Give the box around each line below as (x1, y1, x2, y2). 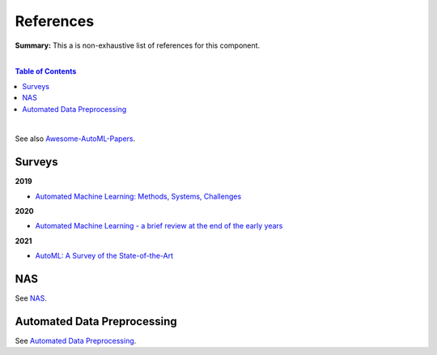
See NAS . (15, 293, 48, 303)
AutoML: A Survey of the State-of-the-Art (35, 251, 174, 261)
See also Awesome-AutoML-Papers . (15, 134, 136, 143)
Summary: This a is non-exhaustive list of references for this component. (15, 41, 261, 50)
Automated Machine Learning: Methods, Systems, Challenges (35, 191, 242, 201)
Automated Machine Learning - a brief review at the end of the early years (35, 221, 283, 231)
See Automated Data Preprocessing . (15, 336, 137, 345)
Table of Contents (15, 66, 77, 76)
